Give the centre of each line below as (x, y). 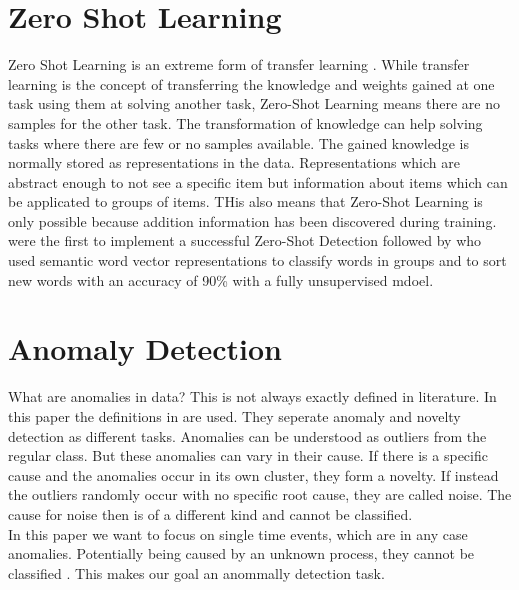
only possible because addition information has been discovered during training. (252, 220)
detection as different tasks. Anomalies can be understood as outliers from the (247, 435)
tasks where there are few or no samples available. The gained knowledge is (238, 142)
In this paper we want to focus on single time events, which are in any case (238, 533)
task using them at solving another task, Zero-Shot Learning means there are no (254, 103)
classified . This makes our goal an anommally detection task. (196, 572)
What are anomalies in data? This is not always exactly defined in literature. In (252, 396)
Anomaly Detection (145, 348)
